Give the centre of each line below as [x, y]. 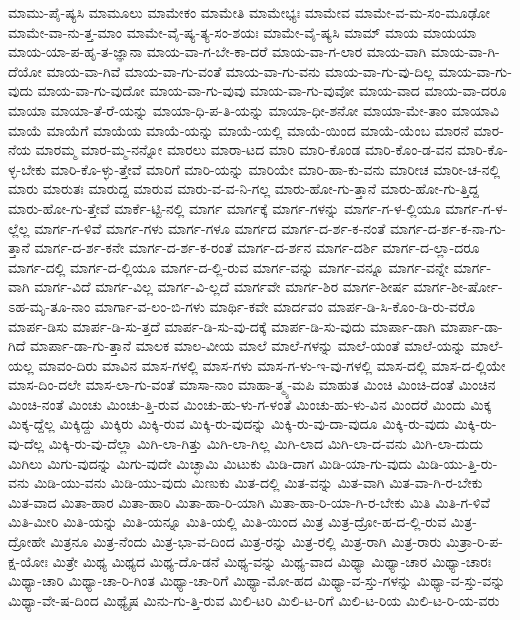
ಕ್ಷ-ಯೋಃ [28, 560]
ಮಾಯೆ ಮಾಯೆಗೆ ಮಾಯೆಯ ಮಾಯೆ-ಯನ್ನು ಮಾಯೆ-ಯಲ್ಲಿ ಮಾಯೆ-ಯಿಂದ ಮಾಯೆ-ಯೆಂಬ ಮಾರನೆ [238, 129]
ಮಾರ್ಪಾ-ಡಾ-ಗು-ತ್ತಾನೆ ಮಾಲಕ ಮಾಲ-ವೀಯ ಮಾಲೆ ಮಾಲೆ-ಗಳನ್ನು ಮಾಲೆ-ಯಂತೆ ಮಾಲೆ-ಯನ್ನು [247, 345]
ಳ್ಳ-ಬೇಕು [27, 168]
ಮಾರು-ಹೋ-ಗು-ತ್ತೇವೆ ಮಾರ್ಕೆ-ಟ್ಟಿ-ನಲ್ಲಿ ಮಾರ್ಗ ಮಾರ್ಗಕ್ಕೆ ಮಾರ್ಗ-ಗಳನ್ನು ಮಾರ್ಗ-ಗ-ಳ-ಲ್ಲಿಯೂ [224, 207]
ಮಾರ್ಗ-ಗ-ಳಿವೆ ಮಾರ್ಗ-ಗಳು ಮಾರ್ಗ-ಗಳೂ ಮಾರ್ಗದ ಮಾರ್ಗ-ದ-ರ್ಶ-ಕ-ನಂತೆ [210, 227]
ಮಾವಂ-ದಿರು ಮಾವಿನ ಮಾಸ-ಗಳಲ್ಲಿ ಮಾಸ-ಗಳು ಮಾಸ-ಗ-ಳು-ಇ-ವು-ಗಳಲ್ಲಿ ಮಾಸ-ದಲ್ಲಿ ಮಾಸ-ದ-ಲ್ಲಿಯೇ [272, 364]
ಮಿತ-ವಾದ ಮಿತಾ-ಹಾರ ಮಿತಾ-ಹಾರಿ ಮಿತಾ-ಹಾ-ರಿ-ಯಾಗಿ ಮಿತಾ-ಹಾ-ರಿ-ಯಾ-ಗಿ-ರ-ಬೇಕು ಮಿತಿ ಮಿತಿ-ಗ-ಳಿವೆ [249, 501]
